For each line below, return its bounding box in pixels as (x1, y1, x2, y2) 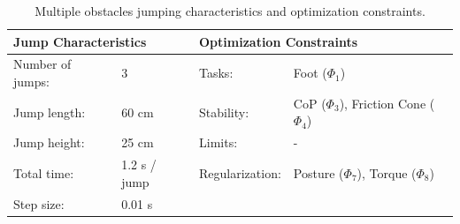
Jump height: (13, 133, 85, 152)
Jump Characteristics (13, 32, 147, 50)
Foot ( (293, 63, 327, 82)
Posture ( (293, 163, 344, 182)
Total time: (13, 163, 74, 182)
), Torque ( (356, 163, 417, 182)
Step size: (13, 194, 65, 213)
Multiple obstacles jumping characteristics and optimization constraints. (34, 2, 425, 19)
